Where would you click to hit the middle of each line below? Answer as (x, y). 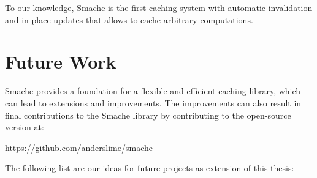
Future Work (61, 61)
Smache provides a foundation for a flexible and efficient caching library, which (153, 91)
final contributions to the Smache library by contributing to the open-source (148, 115)
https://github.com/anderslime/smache (79, 147)
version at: (25, 127)
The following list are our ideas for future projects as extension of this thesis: (150, 168)
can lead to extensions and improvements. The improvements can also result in (153, 102)
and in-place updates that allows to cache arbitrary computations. (129, 19)
